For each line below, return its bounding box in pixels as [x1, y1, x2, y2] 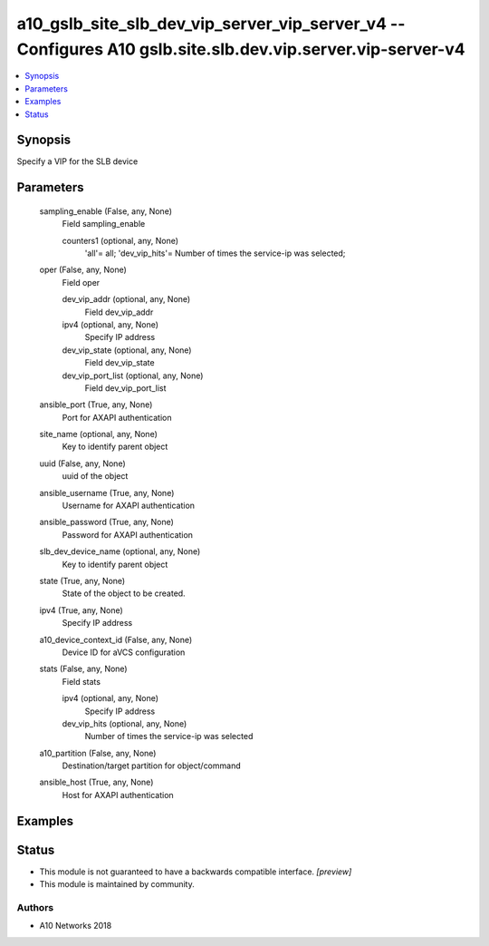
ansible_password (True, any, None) [39, 517, 174, 528]
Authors [16, 901, 54, 913]
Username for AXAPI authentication [62, 500, 195, 512]
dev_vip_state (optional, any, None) [62, 345, 192, 356]
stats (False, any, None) [39, 663, 128, 675]
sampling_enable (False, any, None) [39, 205, 172, 217]
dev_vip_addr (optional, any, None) [62, 294, 191, 305]
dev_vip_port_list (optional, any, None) [62, 370, 204, 381]
